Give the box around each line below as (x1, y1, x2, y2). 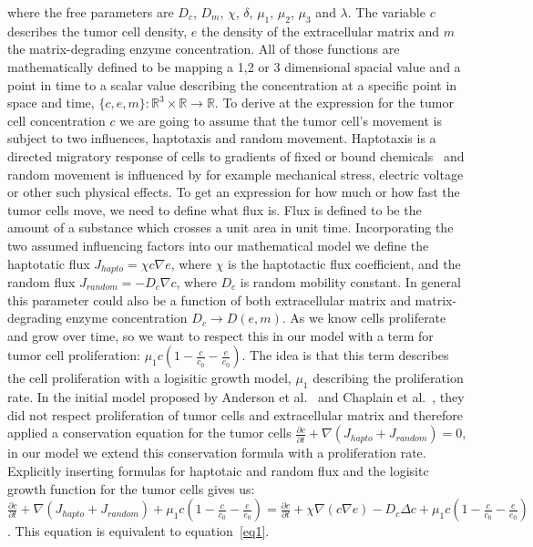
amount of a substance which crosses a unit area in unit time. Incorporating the (7, 218, 454, 237)
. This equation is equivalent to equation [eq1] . (7, 521, 270, 541)
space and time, (7, 93, 95, 112)
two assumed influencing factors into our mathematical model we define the (7, 235, 429, 254)
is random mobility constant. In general (240, 272, 461, 291)
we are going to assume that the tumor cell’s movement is (119, 110, 442, 129)
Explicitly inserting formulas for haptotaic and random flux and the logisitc (7, 460, 429, 480)
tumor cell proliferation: (7, 346, 140, 365)
